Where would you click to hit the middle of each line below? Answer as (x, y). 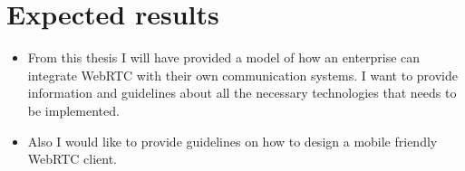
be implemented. (73, 110)
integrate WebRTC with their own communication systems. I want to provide (242, 75)
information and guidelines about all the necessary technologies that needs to (242, 93)
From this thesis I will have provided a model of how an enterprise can (224, 57)
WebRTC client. (72, 159)
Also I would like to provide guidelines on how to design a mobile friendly (232, 141)
